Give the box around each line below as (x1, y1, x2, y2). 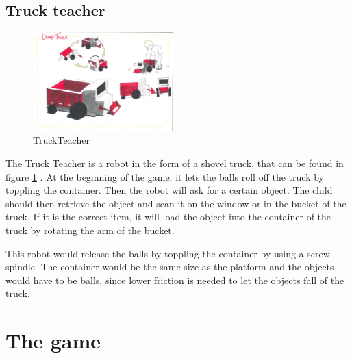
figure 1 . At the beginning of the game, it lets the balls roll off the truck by (5, 169, 324, 183)
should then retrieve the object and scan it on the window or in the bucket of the (5, 196, 347, 210)
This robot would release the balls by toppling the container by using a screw (5, 246, 330, 260)
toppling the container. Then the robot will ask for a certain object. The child (5, 183, 333, 197)
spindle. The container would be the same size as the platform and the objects (5, 259, 334, 274)
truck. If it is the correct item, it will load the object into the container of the (5, 209, 331, 224)
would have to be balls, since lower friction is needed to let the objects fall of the (5, 272, 344, 287)
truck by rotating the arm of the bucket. (5, 223, 175, 238)
